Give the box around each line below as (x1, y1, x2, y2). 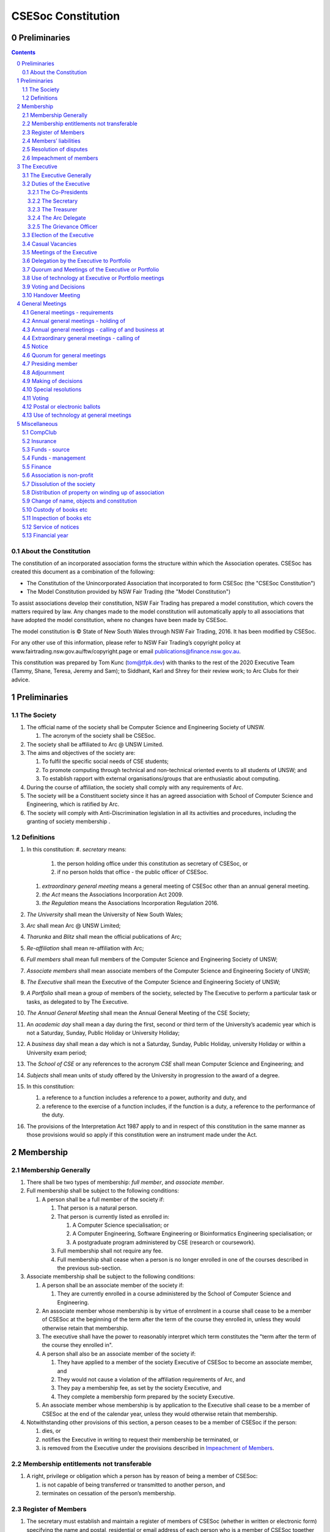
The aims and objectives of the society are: (26, 749, 136, 757)
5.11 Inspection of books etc (22, 515, 92, 522)
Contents (11, 49, 36, 56)
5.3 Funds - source (22, 446, 70, 453)
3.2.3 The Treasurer (28, 206, 78, 213)
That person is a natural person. (57, 1204, 137, 1212)
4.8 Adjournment (22, 368, 65, 376)
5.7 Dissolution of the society (22, 480, 96, 487)
